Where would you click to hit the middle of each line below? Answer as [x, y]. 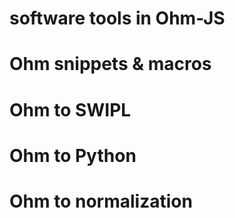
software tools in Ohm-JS [117, 18]
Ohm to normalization [101, 201]
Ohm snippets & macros [110, 64]
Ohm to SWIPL [70, 109]
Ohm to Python [73, 155]
